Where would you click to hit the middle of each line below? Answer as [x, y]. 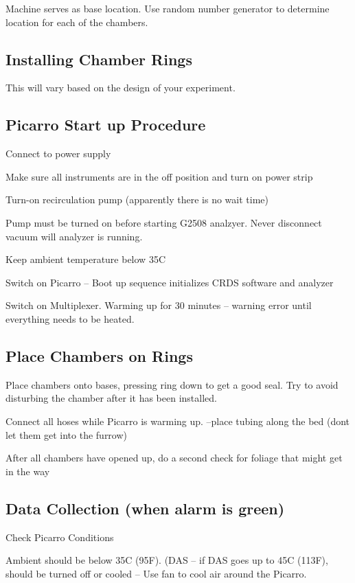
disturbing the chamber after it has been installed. [111, 398]
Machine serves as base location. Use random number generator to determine [168, 8]
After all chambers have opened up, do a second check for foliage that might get [174, 458]
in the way [28, 471]
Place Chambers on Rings [99, 355]
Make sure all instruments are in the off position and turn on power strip [159, 176]
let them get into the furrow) [67, 434]
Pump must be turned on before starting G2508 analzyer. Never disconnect [164, 222]
